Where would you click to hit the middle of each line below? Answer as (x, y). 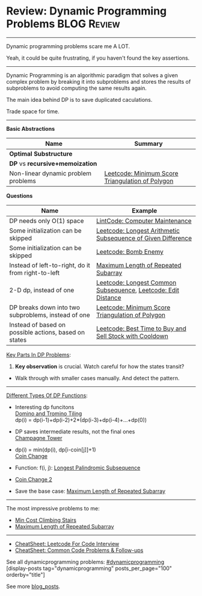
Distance (109, 298)
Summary (149, 143)
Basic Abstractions (31, 128)
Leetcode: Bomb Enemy (130, 251)
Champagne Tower (38, 438)
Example (145, 210)
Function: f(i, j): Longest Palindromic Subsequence (78, 468)
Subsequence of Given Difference (144, 238)
